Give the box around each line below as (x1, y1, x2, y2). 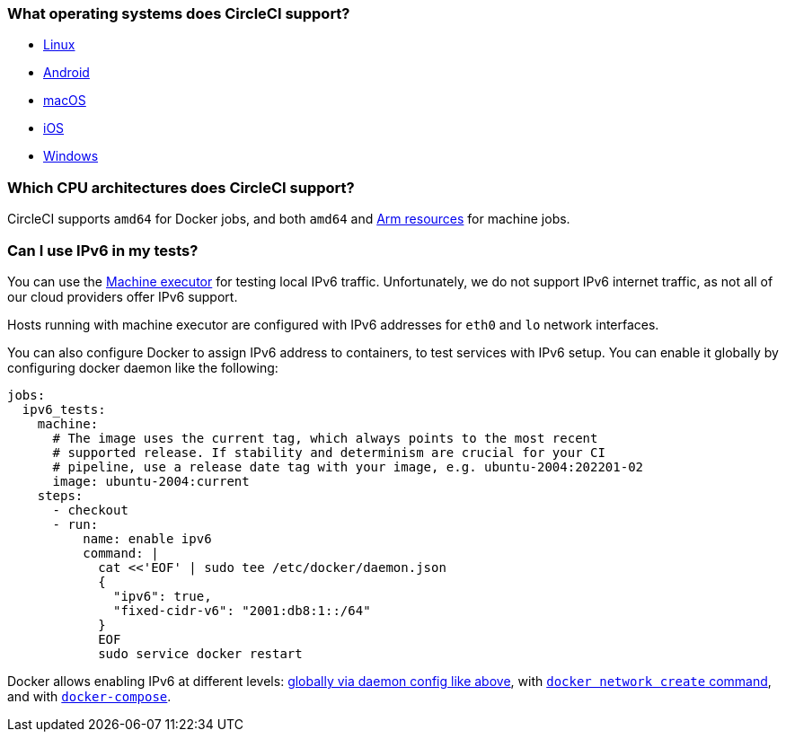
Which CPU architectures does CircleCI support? (7, 178, 355, 197)
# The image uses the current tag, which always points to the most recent (52, 430, 598, 445)
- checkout (52, 502, 128, 517)
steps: (37, 488, 84, 503)
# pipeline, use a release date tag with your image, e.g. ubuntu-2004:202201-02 (52, 459, 644, 474)
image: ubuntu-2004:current (52, 473, 250, 488)
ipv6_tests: (22, 401, 106, 417)
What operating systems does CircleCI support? (7, 4, 350, 22)
